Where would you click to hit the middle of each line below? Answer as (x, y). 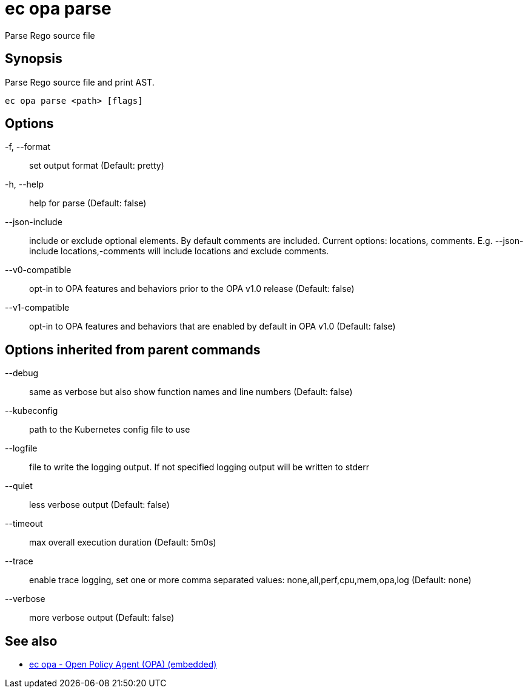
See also (31, 641)
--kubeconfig (32, 411)
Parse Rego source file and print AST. (80, 82)
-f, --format (28, 147)
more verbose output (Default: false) (102, 618)
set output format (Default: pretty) (97, 166)
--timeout (24, 524)
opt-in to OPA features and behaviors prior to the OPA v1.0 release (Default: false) (192, 289)
